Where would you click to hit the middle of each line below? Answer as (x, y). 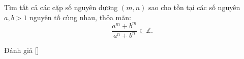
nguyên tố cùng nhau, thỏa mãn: (80, 17)
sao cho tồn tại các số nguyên (194, 7)
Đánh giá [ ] (22, 50)
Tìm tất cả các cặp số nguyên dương (61, 7)
